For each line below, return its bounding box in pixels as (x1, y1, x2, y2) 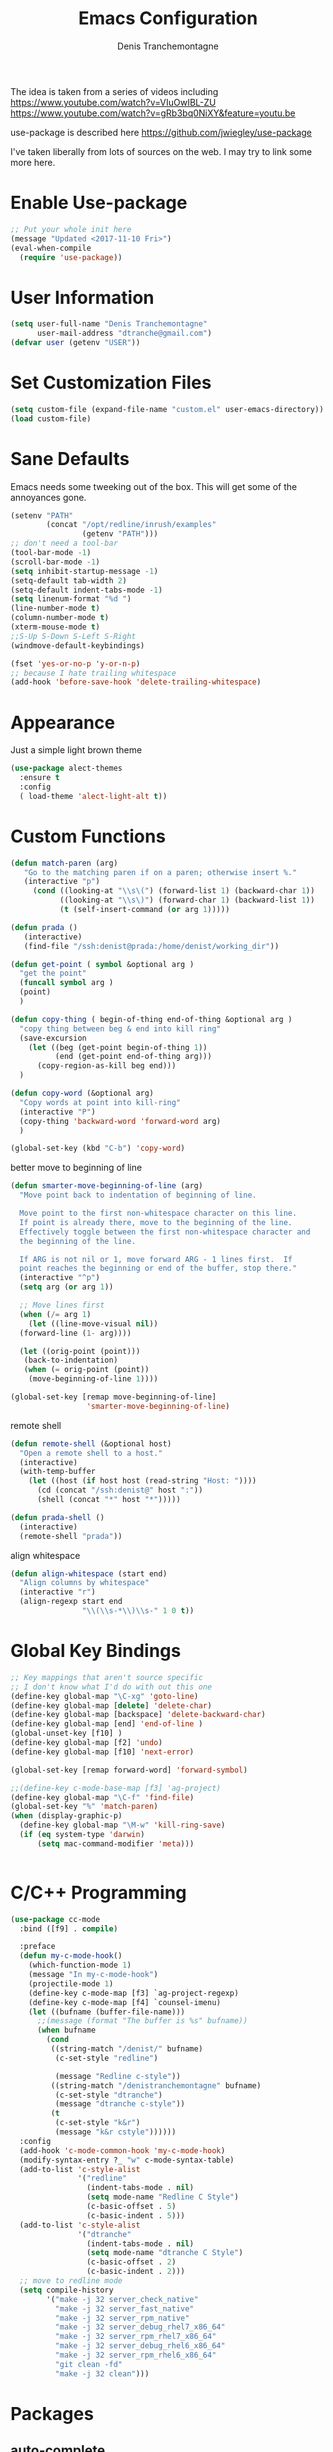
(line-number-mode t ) (10, 603, 101, 614)
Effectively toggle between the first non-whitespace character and (19, 1227, 311, 1237)
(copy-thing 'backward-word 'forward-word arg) (19, 1116, 222, 1126)
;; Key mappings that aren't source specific (10, 1672, 203, 1682)
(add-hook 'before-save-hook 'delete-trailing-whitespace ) (10, 677, 262, 687)
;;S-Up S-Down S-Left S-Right (10, 631, 137, 641)
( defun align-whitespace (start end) (10, 1568, 168, 1579)
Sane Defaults (10, 447, 130, 470)
